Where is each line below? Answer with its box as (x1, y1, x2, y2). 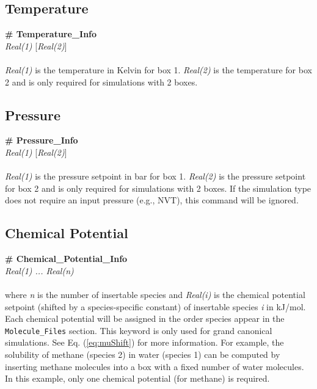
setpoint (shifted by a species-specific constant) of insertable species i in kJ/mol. (5, 300, 306, 313)
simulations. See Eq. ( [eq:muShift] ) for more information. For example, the (5, 336, 284, 349)
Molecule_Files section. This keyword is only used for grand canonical (5, 324, 272, 336)
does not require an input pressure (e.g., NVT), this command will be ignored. (5, 194, 299, 206)
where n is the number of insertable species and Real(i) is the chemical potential (5, 288, 305, 300)
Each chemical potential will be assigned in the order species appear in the (5, 312, 285, 325)
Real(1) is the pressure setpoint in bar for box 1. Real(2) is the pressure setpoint (5, 170, 306, 183)
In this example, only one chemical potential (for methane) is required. (5, 372, 270, 385)
